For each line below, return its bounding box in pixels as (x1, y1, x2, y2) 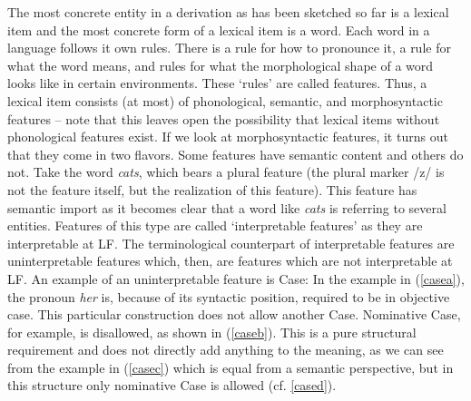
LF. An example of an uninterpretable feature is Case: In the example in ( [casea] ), (7, 269, 465, 288)
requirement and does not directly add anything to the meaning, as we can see (7, 340, 444, 359)
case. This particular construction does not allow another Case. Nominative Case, (7, 305, 461, 324)
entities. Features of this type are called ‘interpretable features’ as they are (7, 216, 423, 235)
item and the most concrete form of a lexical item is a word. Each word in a (7, 20, 430, 39)
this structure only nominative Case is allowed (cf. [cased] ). (7, 376, 337, 395)
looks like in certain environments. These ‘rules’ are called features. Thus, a (7, 73, 427, 93)
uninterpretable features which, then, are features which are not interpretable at (7, 251, 453, 270)
